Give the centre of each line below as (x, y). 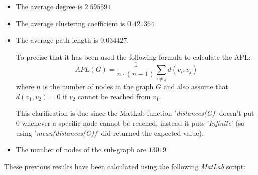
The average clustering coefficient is (71, 23)
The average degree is (49, 6)
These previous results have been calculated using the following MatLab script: (125, 166)
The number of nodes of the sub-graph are (81, 150)
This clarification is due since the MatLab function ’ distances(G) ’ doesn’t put (135, 113)
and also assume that (196, 86)
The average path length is (57, 40)
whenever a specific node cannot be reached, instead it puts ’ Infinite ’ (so (133, 123)
